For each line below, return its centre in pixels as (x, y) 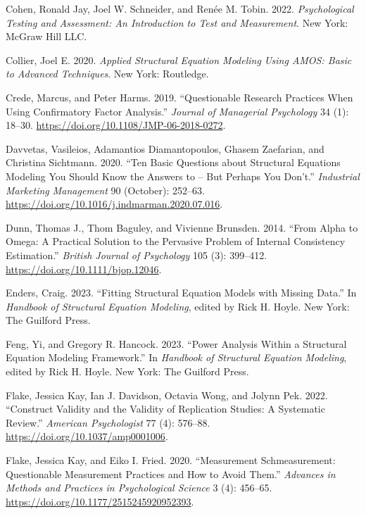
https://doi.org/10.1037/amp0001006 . (87, 436)
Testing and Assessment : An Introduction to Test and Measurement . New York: (177, 22)
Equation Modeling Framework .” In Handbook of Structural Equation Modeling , (176, 357)
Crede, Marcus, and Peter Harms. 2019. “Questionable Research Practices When (179, 97)
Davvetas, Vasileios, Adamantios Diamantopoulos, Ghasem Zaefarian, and (165, 148)
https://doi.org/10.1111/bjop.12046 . (84, 269)
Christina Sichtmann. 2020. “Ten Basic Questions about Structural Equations (173, 162)
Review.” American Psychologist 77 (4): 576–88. (108, 422)
